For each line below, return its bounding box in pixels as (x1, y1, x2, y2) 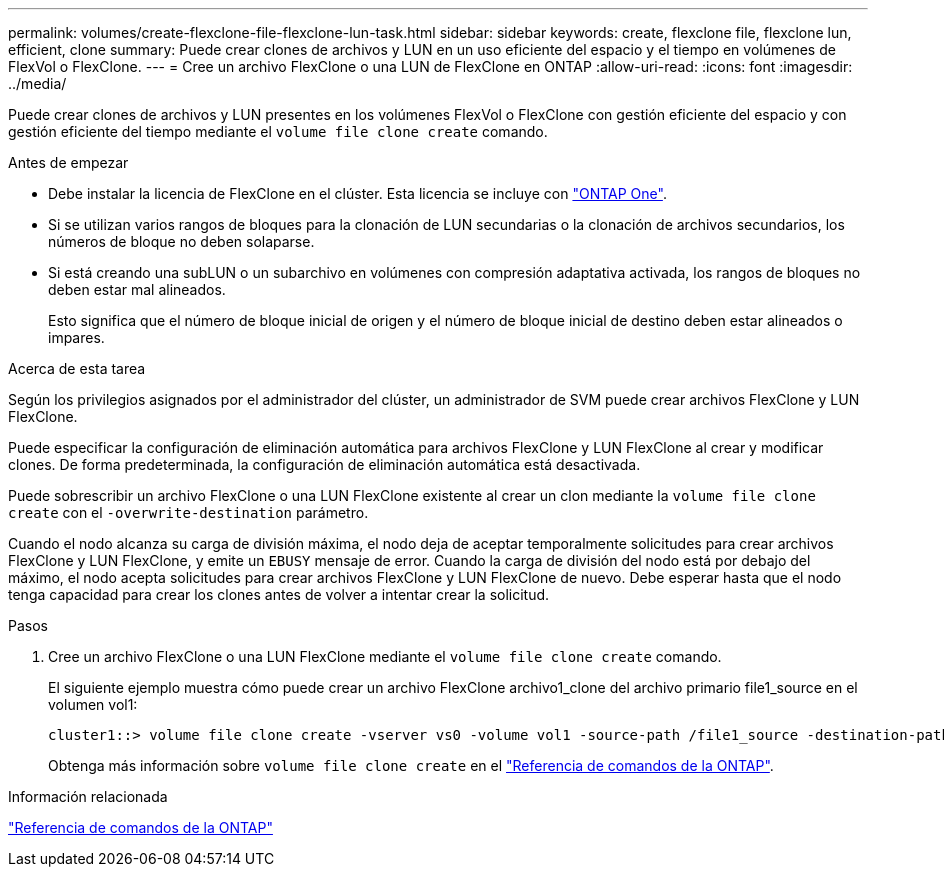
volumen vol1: (48, 696, 138, 713)
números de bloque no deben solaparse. (48, 233, 315, 250)
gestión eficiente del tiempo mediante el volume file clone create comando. (8, 123, 548, 140)
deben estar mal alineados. (48, 281, 226, 298)
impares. (48, 329, 105, 346)
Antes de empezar (8, 154, 129, 171)
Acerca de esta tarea (8, 360, 146, 377)
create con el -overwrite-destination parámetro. (8, 504, 369, 521)
